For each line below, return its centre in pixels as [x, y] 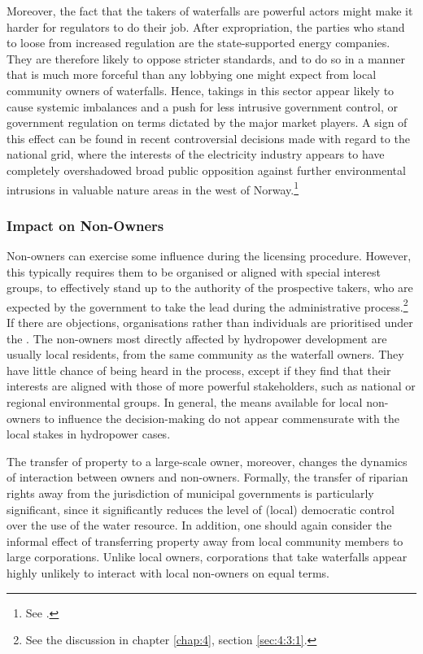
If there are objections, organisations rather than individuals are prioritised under [210, 323]
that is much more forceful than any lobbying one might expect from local [192, 74]
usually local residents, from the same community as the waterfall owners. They [205, 354]
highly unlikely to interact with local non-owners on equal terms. [168, 572]
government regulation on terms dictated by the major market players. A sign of [207, 122]
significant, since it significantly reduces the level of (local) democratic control [201, 509]
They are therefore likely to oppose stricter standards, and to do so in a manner [206, 58]
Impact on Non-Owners [85, 225]
